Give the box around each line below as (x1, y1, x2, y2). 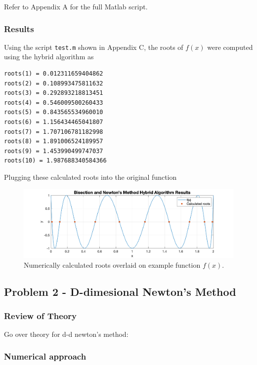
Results (4, 22, 34, 35)
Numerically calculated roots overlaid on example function (24, 259, 201, 270)
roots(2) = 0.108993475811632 (4, 80, 103, 87)
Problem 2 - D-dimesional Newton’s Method (4, 284, 236, 299)
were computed (207, 41, 253, 52)
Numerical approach (4, 350, 86, 362)
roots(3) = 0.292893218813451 (4, 89, 103, 97)
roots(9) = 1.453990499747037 (4, 147, 103, 155)
